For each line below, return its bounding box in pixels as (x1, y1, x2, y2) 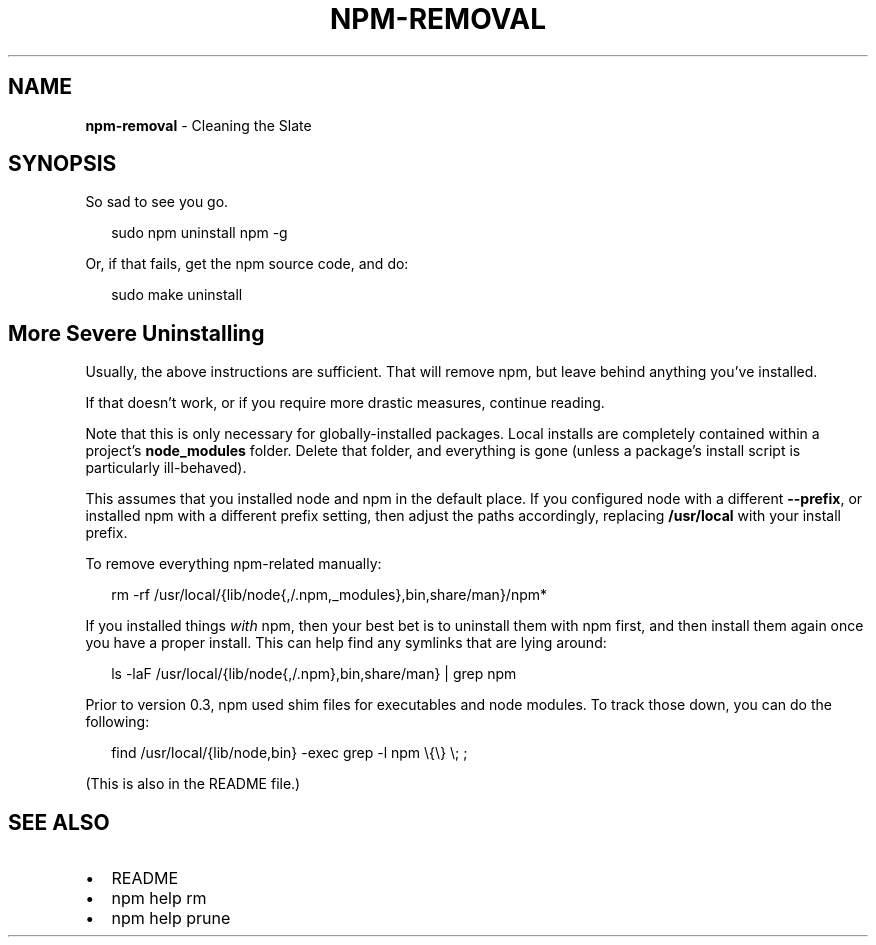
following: (85, 713, 150, 731)
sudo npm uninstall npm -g (111, 224, 288, 242)
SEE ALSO (8, 809, 110, 835)
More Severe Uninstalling (8, 320, 265, 346)
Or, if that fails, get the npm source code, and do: (85, 255, 409, 273)
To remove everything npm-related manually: (85, 555, 382, 573)
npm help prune (111, 908, 231, 929)
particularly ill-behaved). (85, 459, 247, 477)
